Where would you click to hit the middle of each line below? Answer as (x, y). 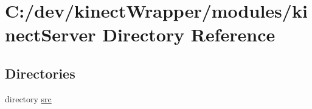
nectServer (50, 34)
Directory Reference (189, 34)
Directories (40, 73)
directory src (28, 98)
